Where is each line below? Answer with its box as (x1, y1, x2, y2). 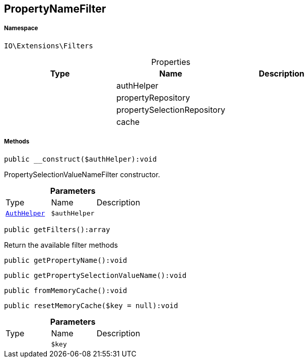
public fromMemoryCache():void (4, 286, 127, 295)
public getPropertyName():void (4, 256, 127, 264)
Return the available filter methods (4, 240, 118, 249)
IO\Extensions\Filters (4, 41, 94, 50)
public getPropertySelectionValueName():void (4, 271, 187, 279)
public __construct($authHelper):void (4, 155, 157, 163)
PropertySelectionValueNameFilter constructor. (4, 170, 160, 179)
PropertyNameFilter (4, 3, 106, 15)
